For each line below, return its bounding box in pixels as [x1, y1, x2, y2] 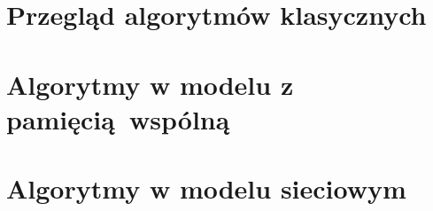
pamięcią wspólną [6, 100, 230, 137]
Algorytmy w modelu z [6, 66, 294, 102]
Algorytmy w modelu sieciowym [6, 170, 406, 207]
